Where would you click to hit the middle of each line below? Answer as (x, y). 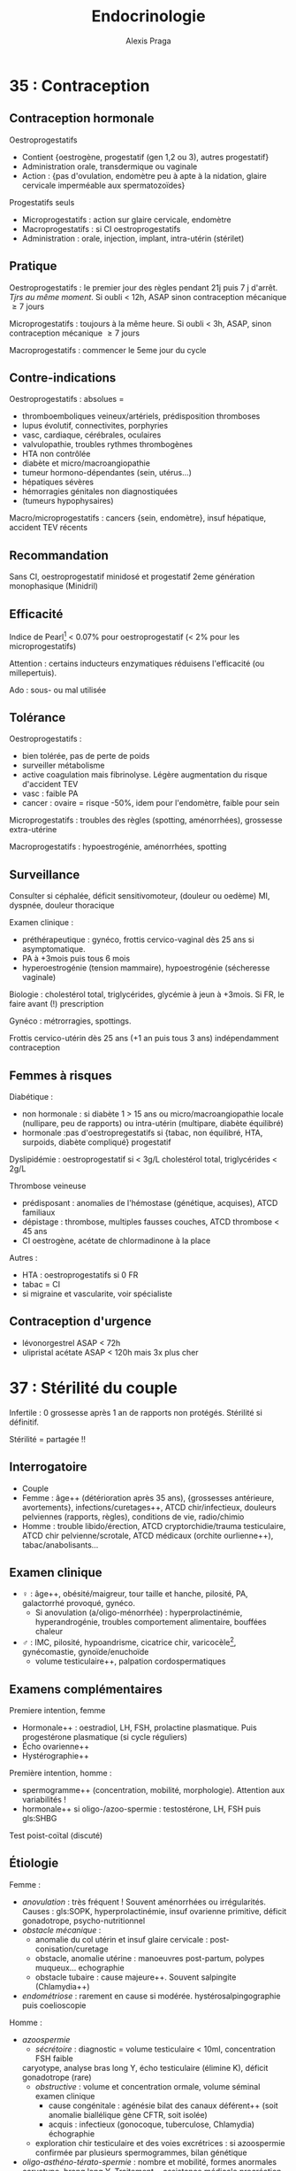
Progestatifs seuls (42, 202)
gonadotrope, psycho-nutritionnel (83, 1920)
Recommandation (59, 555)
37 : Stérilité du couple (94, 1388)
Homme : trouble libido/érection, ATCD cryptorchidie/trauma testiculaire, (154, 1526)
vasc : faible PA (50, 793)
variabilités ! (44, 1799)
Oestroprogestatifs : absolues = (67, 399)
